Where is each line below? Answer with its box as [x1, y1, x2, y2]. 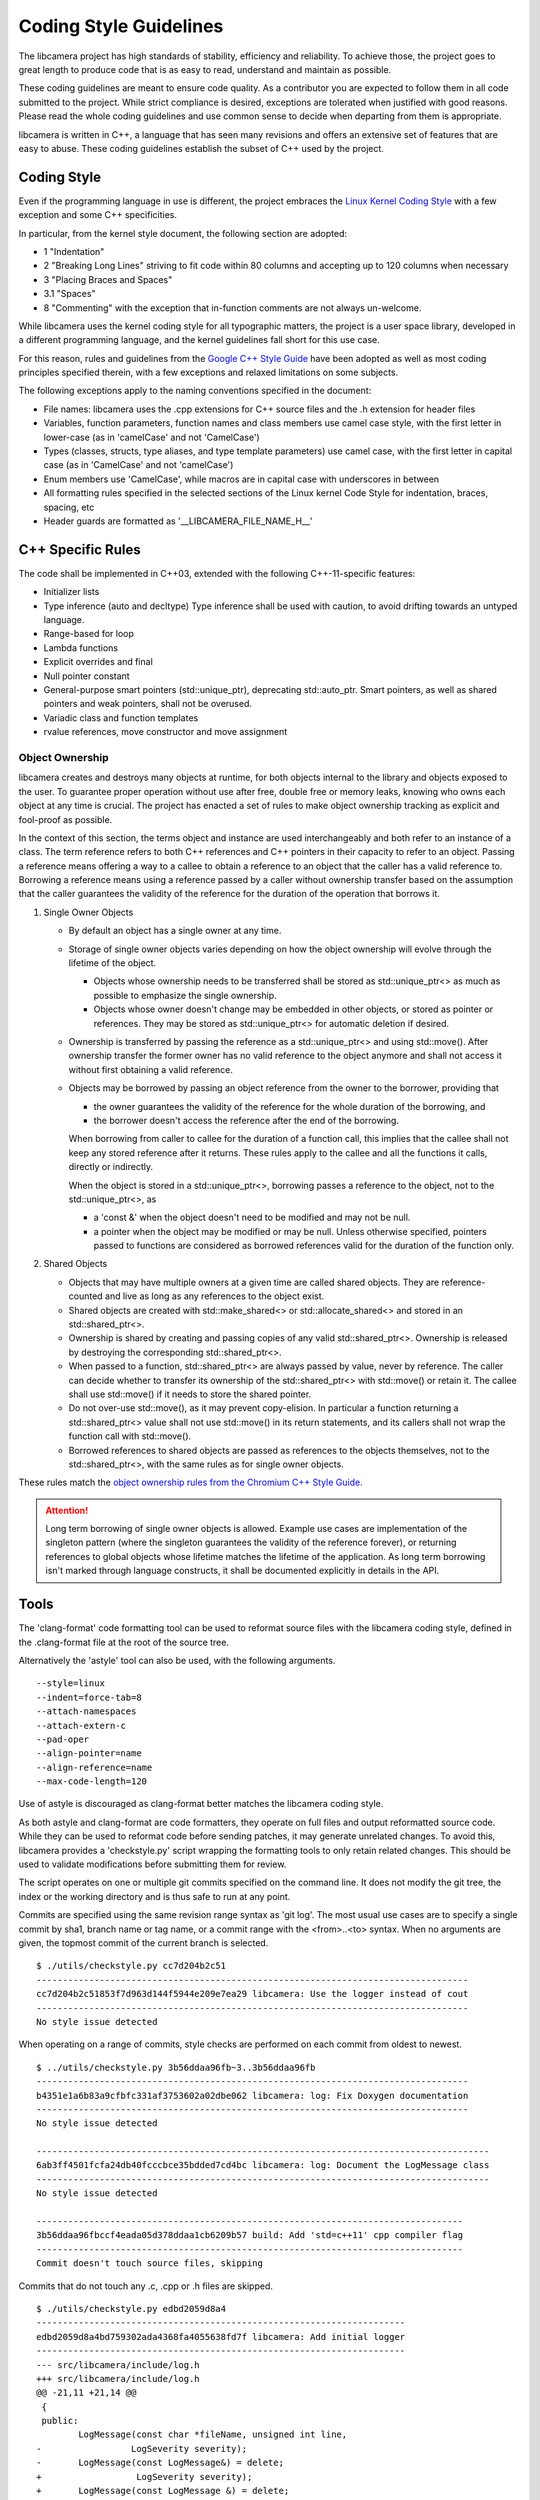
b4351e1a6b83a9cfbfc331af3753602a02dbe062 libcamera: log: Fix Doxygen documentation [36, 2090, 469, 2101]
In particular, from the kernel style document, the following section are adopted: [18, 227, 348, 239]
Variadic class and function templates [43, 711, 199, 724]
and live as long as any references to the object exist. [105, 1290, 325, 1302]
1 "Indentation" [43, 245, 105, 257]
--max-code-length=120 [36, 1776, 148, 1787]
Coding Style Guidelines [18, 15, 224, 37]
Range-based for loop [43, 628, 135, 640]
